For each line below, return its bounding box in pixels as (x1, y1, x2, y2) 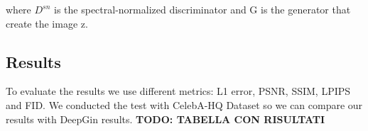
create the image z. (6, 16, 88, 30)
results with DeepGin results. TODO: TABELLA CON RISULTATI (6, 111, 325, 126)
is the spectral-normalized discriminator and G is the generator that (54, 2, 351, 16)
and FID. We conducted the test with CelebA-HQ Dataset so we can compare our (6, 97, 363, 112)
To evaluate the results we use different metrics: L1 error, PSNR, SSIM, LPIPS (6, 84, 351, 98)
